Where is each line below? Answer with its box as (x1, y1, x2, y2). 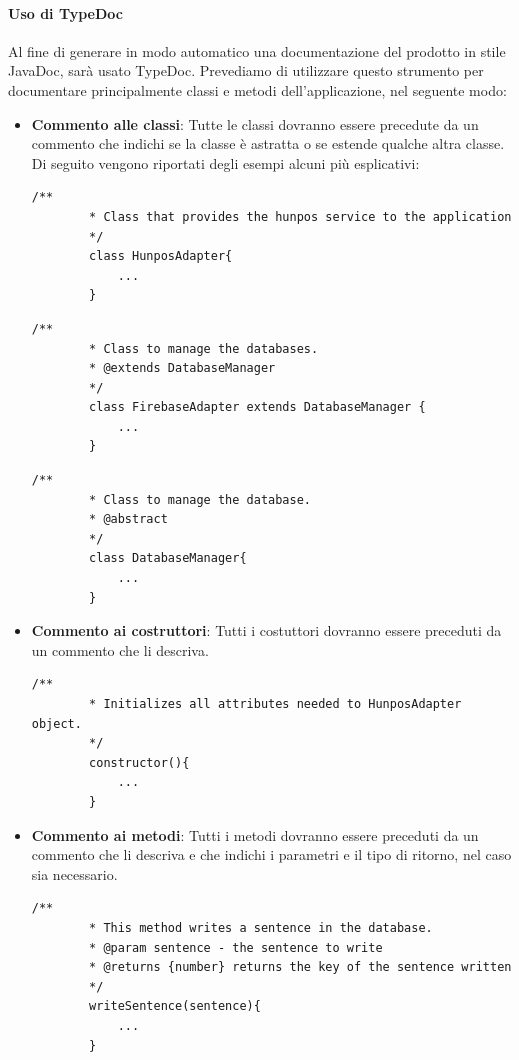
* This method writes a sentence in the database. (89, 920, 433, 935)
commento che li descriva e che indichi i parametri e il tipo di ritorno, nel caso (31, 844, 512, 865)
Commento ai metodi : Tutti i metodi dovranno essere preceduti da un (31, 824, 479, 845)
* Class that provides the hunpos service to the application (89, 209, 512, 224)
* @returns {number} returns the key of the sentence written (89, 960, 512, 975)
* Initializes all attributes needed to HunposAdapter (89, 697, 462, 712)
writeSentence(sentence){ (89, 999, 261, 1014)
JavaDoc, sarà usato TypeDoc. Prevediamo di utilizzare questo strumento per (8, 60, 484, 81)
